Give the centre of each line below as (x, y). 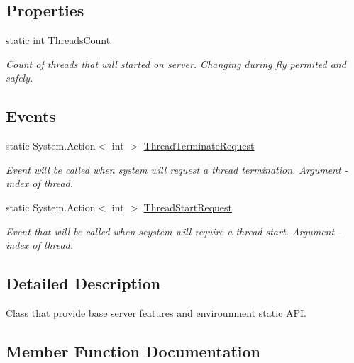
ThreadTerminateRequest (199, 146)
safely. (20, 78)
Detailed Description (83, 283)
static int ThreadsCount (58, 40)
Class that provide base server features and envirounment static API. (156, 312)
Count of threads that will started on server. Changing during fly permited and (176, 63)
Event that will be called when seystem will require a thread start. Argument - (174, 231)
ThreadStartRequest (188, 207)
